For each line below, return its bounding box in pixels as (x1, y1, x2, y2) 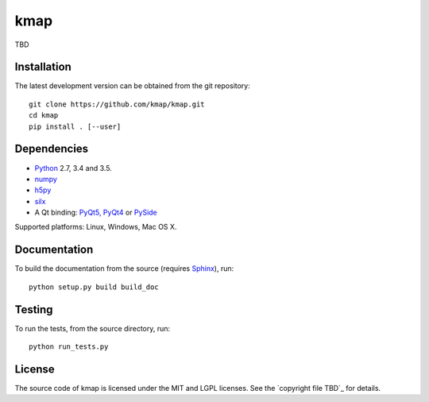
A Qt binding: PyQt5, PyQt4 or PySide (34, 207, 158, 218)
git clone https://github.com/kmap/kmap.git (29, 99, 206, 109)
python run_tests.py (29, 342, 109, 351)
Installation (14, 60, 71, 74)
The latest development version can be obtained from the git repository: (14, 81, 250, 91)
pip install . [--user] (29, 122, 122, 131)
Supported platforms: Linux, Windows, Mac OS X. (14, 222, 177, 232)
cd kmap (29, 111, 59, 120)
